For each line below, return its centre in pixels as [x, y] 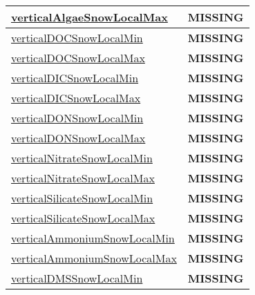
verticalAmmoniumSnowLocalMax [94, 258]
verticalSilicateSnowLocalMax [83, 218]
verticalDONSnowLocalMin [77, 118]
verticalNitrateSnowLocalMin [82, 158]
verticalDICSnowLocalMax [76, 98]
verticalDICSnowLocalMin [75, 78]
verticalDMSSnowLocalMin [77, 278]
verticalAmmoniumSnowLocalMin [93, 238]
